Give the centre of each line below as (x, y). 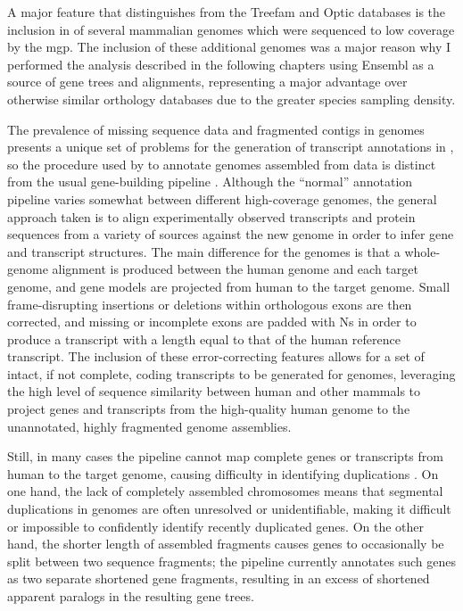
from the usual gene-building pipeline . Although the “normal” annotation (210, 182)
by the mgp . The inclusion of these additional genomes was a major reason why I (229, 47)
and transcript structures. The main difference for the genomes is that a (204, 251)
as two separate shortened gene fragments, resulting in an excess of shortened (219, 578)
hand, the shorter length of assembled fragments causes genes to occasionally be (226, 544)
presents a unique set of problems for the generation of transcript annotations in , (231, 147)
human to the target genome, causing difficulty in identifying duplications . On (223, 473)
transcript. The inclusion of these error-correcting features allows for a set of (216, 356)
